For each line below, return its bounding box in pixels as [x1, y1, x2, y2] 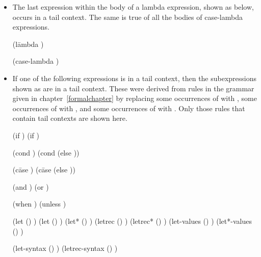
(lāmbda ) [12, 38, 44, 49]
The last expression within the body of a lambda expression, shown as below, [12, 2, 254, 12]
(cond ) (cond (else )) [12, 147, 80, 158]
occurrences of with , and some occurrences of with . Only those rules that [12, 102, 245, 113]
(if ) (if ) [12, 130, 39, 140]
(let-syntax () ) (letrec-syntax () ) [12, 243, 118, 253]
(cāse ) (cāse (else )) [12, 164, 75, 175]
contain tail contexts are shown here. [12, 113, 127, 123]
